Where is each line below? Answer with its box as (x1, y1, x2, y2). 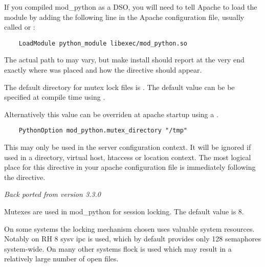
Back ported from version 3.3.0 (4, 189, 101, 199)
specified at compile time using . (4, 92, 105, 102)
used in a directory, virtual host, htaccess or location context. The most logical (4, 151, 251, 162)
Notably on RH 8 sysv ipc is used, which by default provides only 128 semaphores (4, 233, 261, 244)
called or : (4, 21, 35, 32)
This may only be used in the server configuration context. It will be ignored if (4, 142, 251, 152)
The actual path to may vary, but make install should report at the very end (4, 54, 245, 65)
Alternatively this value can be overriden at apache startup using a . (4, 108, 218, 119)
